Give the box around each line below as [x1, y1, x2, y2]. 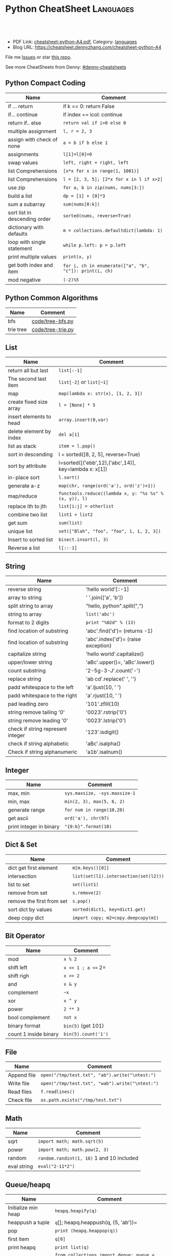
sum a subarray [8, 200, 46, 208]
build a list [8, 192, 32, 199]
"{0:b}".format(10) [64, 823, 112, 829]
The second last [8, 375, 47, 382]
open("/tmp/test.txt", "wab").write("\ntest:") [40, 1081, 159, 1086]
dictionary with [8, 223, 44, 231]
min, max [8, 798, 30, 805]
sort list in [8, 209, 32, 216]
